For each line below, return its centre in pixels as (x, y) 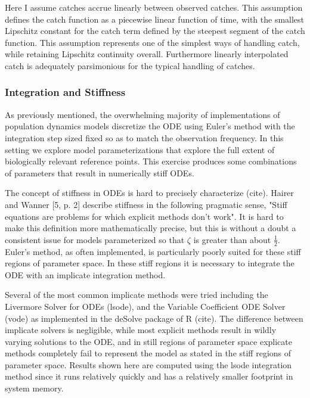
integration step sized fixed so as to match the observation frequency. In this (144, 137)
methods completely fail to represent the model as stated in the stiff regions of (148, 353)
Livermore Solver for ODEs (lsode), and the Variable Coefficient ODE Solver (145, 306)
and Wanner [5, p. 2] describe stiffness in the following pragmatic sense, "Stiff (146, 204)
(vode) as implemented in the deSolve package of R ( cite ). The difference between (154, 318)
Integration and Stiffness (65, 92)
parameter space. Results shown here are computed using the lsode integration (148, 364)
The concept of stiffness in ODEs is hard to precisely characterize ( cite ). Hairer (149, 193)
